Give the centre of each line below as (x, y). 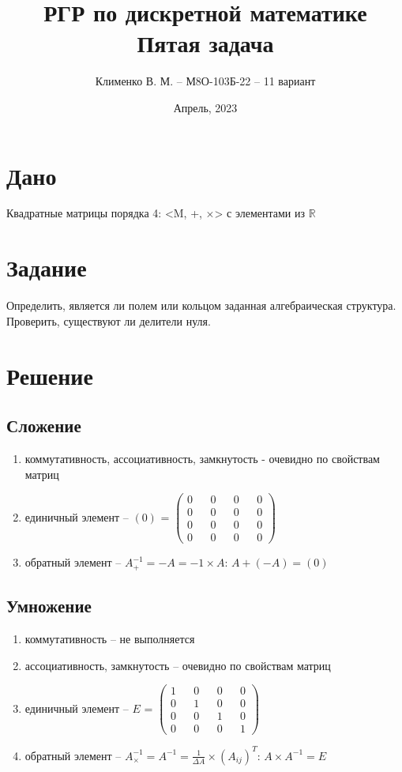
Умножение (49, 606)
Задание (47, 267)
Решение (50, 375)
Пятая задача (205, 43)
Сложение (44, 426)
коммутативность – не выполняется (110, 638)
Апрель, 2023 (205, 107)
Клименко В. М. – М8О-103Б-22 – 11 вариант (205, 81)
